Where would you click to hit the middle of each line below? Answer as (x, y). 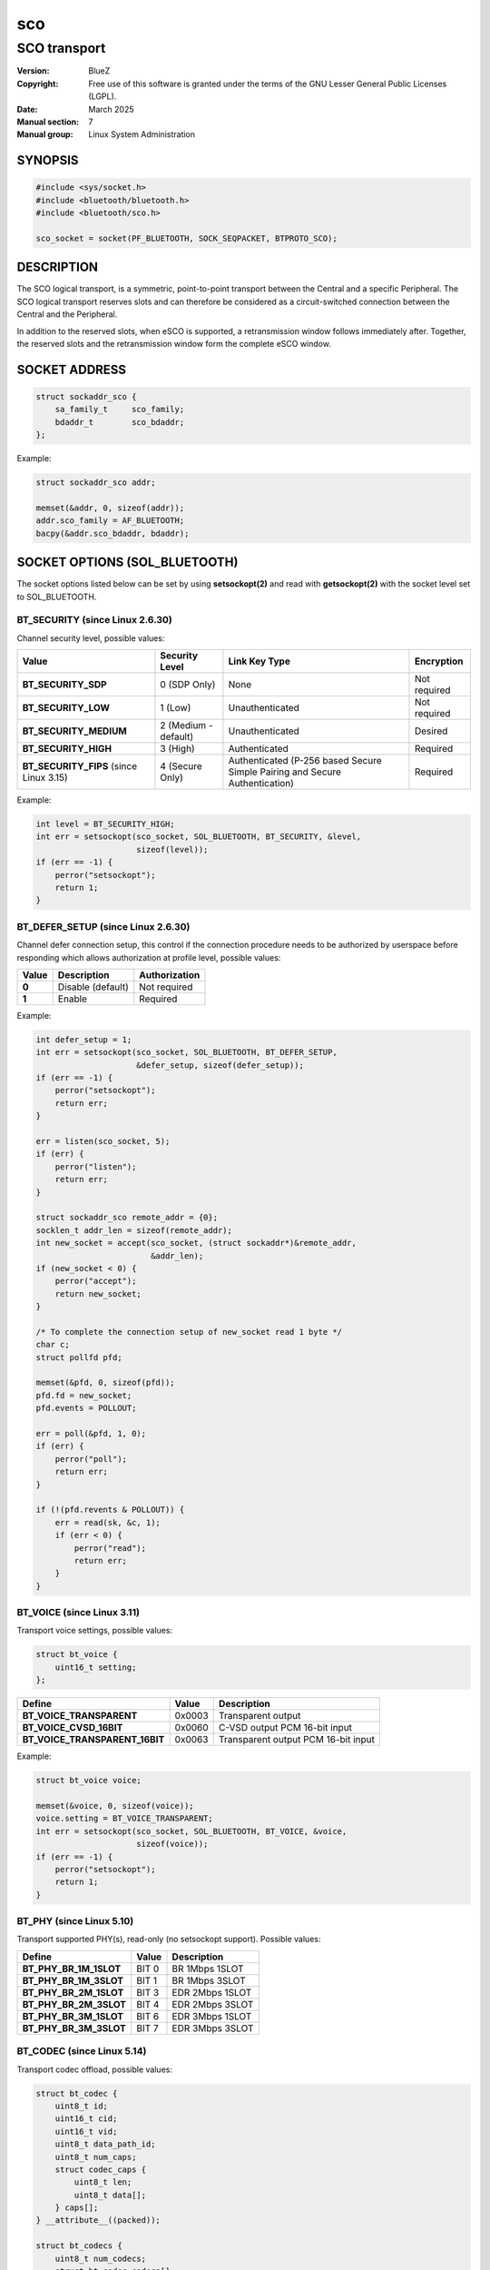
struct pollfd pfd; (79, 1357)
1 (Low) (176, 708)
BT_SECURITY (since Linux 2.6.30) (94, 620)
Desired (431, 731)
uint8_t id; (82, 2106)
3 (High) (177, 749)
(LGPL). (103, 96)
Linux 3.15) (45, 778)
